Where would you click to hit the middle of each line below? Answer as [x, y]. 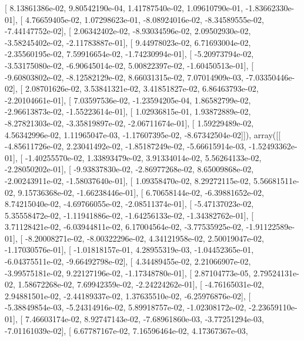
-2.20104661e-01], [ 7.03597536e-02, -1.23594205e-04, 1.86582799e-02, [128, 100]
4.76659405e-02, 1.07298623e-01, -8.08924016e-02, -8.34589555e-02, [144, 19]
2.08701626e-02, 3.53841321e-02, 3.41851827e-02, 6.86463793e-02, [142, 88]
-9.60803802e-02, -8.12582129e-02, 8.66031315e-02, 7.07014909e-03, [124, 77]
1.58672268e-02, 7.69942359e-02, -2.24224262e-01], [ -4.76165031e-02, [141, 284]
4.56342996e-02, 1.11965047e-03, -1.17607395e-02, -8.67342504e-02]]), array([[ [143, 134]
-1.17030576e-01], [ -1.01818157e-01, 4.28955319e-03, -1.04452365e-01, [129, 250]
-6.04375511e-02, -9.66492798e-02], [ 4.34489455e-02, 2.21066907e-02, [128, 261]
